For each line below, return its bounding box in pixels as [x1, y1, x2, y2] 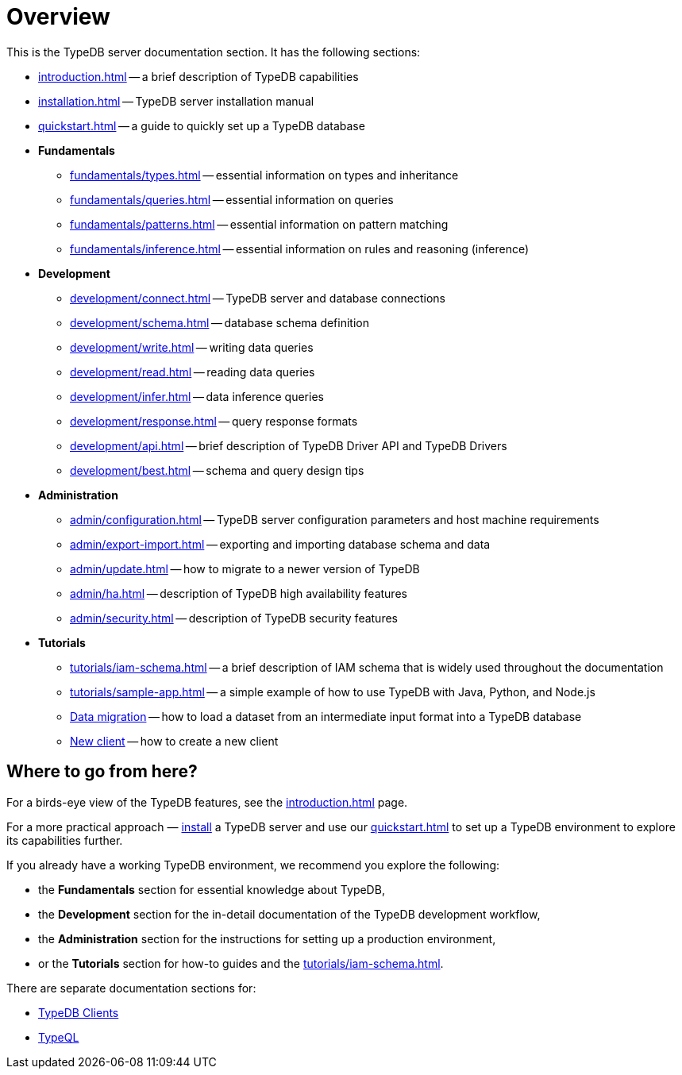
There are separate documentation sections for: [6, 981, 256, 995]
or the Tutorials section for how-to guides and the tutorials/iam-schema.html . [38, 956, 444, 970]
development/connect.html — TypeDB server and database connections [70, 291, 445, 305]
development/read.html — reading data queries [70, 364, 315, 379]
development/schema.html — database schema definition [70, 315, 369, 329]
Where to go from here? [6, 761, 198, 782]
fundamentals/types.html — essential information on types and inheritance [70, 168, 459, 182]
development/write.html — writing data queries [70, 340, 314, 354]
